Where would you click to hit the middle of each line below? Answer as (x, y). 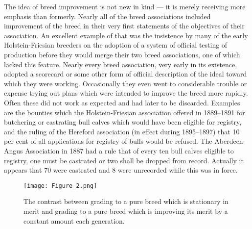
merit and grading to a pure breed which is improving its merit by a (126, 211)
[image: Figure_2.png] (60, 186)
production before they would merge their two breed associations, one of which (122, 54)
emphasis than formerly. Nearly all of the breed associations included (107, 16)
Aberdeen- (230, 141)
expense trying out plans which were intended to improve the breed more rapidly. (126, 93)
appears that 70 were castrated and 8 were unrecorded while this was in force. (121, 170)
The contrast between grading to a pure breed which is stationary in (126, 201)
